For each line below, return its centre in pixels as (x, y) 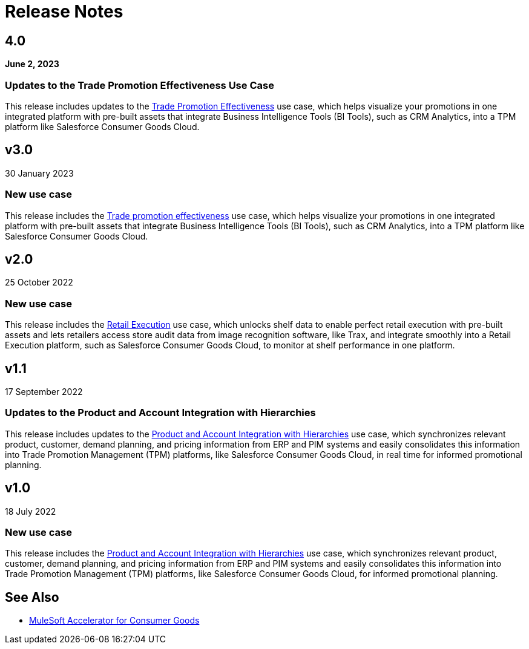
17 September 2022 (44, 391)
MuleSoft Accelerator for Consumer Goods (114, 621)
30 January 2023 (39, 173)
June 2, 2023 (32, 64)
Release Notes (64, 11)
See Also (32, 597)
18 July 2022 (31, 511)
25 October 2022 (39, 282)
